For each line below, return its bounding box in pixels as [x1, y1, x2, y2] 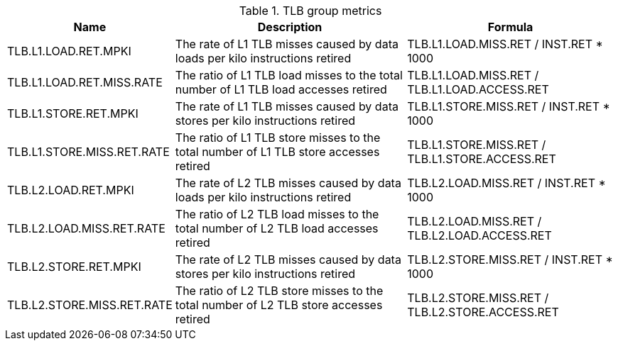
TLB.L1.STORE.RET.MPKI [7, 106, 139, 121]
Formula [487, 20, 533, 34]
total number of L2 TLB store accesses [175, 298, 383, 312]
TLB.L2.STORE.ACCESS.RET [407, 305, 559, 319]
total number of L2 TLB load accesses [175, 221, 379, 235]
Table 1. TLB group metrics [239, 4, 382, 18]
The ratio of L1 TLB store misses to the [175, 130, 381, 145]
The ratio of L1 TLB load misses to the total [175, 68, 403, 82]
